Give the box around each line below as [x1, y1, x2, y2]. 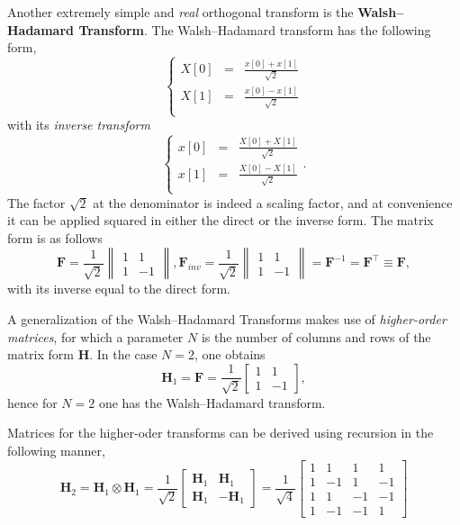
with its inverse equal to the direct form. [7, 279, 230, 298]
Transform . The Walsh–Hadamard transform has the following [78, 20, 431, 39]
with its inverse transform [7, 115, 150, 134]
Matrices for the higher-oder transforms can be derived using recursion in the [7, 423, 434, 442]
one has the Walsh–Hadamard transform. [98, 393, 326, 412]
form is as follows [7, 228, 103, 247]
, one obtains [194, 345, 266, 364]
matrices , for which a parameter [7, 327, 184, 346]
